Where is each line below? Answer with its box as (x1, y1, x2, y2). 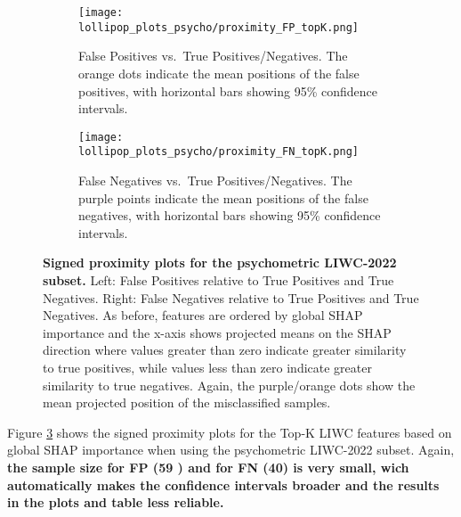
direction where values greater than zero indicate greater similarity (43, 341, 407, 359)
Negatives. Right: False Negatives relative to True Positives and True (43, 288, 419, 307)
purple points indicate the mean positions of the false (78, 188, 368, 207)
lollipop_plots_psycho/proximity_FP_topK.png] (78, 21, 359, 34)
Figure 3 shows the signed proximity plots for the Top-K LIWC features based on (7, 423, 452, 441)
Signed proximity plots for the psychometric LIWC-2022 (43, 253, 397, 272)
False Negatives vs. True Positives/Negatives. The (78, 171, 352, 189)
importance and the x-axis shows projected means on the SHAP (43, 323, 392, 341)
